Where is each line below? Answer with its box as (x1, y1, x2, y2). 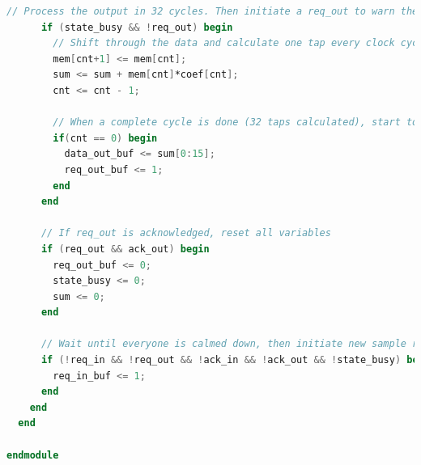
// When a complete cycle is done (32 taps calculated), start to (53, 116, 419, 129)
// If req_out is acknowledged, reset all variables (40, 227, 331, 239)
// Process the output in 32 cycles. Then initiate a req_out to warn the (6, 6, 419, 17)
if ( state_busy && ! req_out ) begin (40, 21, 233, 33)
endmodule (6, 449, 59, 461)
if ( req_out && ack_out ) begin (40, 243, 210, 255)
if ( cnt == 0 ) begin (53, 132, 158, 144)
